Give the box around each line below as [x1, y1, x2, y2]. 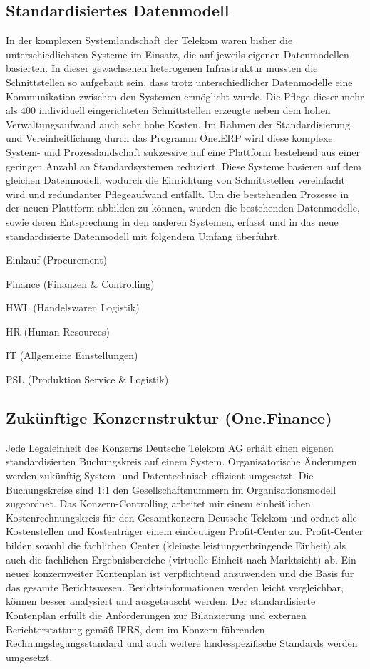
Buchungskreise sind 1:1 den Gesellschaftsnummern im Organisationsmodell [6, 482, 336, 497]
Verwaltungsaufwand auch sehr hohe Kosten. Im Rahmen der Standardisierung [6, 116, 350, 131]
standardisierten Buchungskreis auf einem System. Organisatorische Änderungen [6, 454, 357, 469]
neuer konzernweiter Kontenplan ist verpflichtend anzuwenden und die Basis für [6, 566, 354, 581]
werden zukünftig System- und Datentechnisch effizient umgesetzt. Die [6, 468, 314, 483]
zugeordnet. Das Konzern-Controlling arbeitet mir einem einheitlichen [6, 496, 311, 511]
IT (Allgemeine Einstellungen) [6, 348, 138, 363]
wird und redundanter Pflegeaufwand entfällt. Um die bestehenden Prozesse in [6, 186, 349, 201]
